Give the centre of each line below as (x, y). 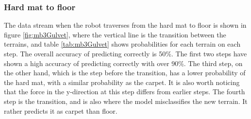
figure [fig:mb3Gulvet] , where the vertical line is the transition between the (115, 34)
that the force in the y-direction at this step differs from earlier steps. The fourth (125, 92)
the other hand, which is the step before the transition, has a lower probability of (125, 73)
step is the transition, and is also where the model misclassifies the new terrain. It (126, 101)
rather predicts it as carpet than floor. (61, 110)
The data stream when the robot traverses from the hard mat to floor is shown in (125, 25)
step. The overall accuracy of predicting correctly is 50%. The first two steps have (125, 53)
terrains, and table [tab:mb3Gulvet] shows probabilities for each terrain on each (122, 44)
